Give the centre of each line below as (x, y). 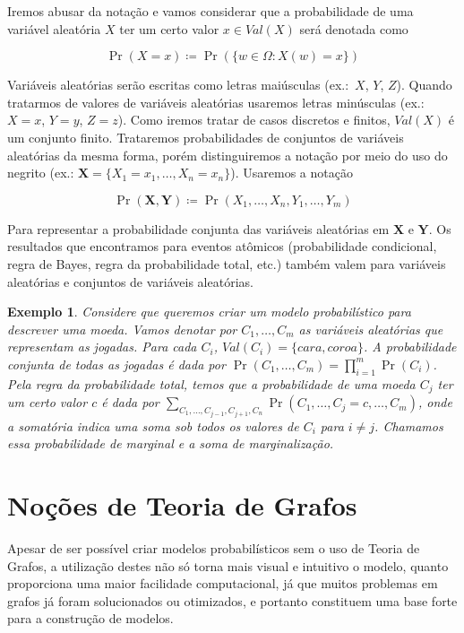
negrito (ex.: (41, 173)
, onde (435, 402)
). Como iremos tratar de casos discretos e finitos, (254, 120)
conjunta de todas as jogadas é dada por (116, 364)
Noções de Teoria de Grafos (182, 504)
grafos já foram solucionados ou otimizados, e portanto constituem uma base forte (232, 600)
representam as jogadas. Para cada (102, 347)
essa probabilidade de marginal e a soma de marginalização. (171, 443)
